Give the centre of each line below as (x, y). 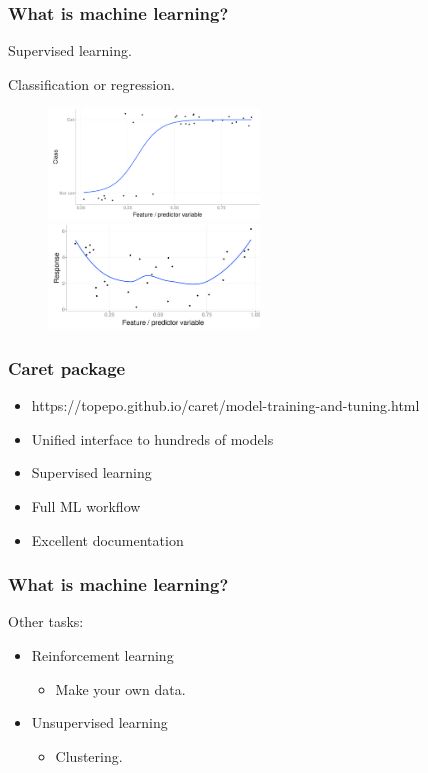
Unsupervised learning (99, 722)
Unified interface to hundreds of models (152, 438)
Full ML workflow (86, 506)
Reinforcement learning (102, 655)
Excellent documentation (107, 539)
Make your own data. (120, 688)
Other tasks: (46, 621)
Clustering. (89, 755)
